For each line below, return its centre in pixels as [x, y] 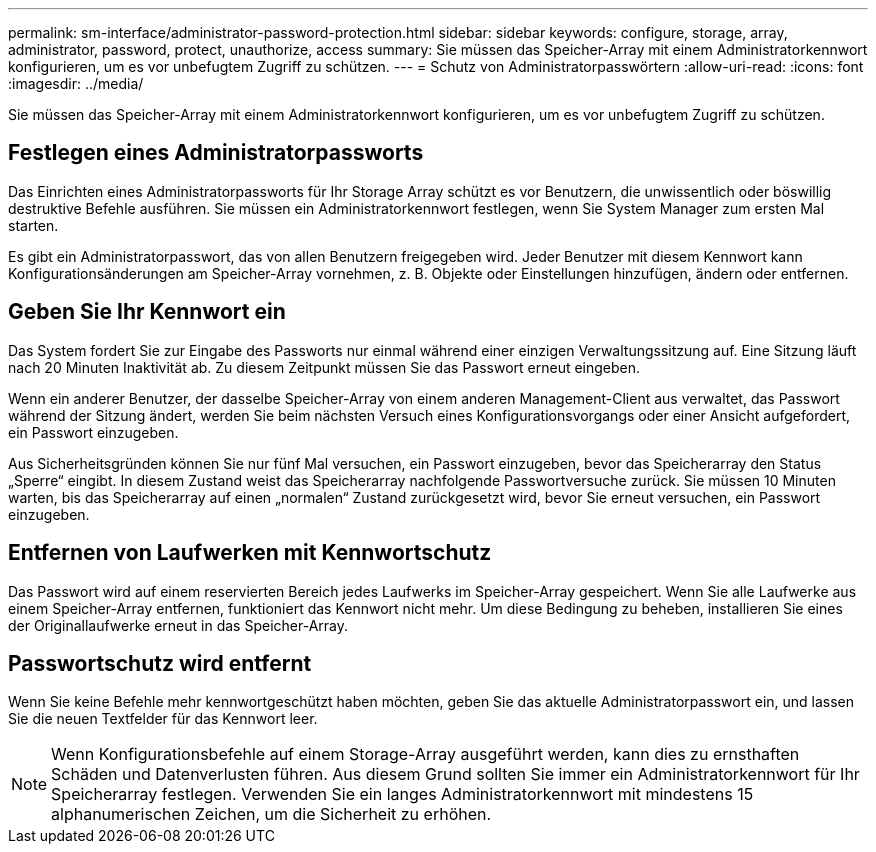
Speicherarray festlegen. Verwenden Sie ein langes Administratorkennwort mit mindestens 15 [402, 794]
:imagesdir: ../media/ [76, 83]
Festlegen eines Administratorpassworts [216, 153]
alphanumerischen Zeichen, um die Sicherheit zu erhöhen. [271, 814]
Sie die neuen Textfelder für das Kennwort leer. [163, 719]
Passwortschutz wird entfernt [160, 663]
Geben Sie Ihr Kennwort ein [147, 312]
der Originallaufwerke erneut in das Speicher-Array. [178, 625]
